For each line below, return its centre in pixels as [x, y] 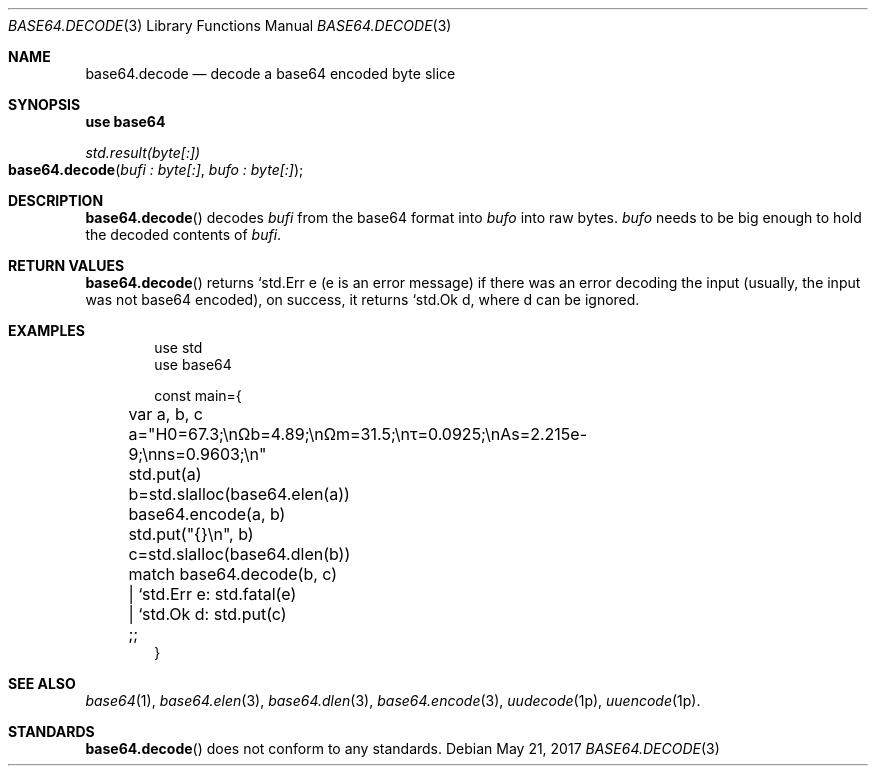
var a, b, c [165, 414]
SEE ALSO [42, 683]
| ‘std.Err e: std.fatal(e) [212, 594]
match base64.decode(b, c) [233, 574]
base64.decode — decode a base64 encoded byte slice [270, 73]
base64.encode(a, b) [207, 514]
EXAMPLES [46, 330]
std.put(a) [165, 474]
